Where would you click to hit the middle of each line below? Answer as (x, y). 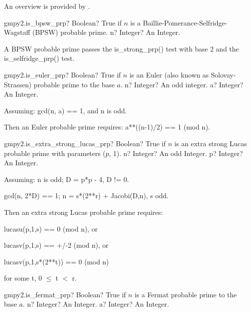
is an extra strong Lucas (211, 143)
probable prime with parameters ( (55, 153)
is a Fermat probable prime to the (186, 294)
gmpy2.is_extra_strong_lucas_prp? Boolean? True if (85, 143)
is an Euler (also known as (169, 74)
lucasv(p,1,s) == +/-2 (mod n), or (56, 245)
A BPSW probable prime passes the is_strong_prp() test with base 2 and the (122, 48)
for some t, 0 (23, 278)
